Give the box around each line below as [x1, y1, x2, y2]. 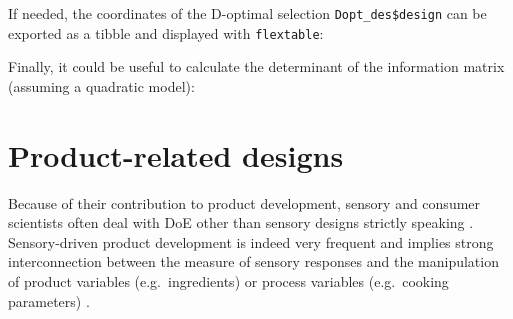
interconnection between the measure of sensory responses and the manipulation [8, 251, 499, 272]
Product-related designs [8, 134, 344, 175]
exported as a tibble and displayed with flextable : [8, 22, 324, 43]
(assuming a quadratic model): [8, 75, 195, 96]
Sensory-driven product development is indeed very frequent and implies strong [8, 231, 494, 252]
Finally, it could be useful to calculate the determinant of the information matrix [8, 56, 505, 77]
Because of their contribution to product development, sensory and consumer [8, 192, 481, 213]
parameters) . [8, 290, 90, 311]
